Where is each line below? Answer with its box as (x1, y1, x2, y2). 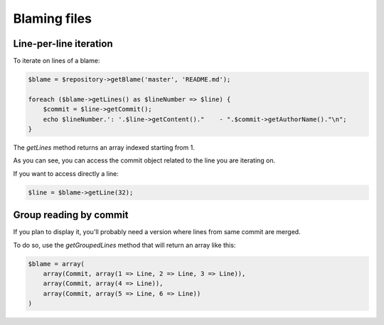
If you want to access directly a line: (13, 169, 119, 177)
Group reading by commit (13, 209, 129, 221)
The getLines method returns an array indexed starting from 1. (13, 143, 195, 152)
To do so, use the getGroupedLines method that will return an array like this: (13, 241, 236, 249)
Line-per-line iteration (13, 38, 113, 50)
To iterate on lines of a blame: (13, 57, 100, 65)
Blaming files (13, 11, 92, 26)
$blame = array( (28, 260, 85, 268)
